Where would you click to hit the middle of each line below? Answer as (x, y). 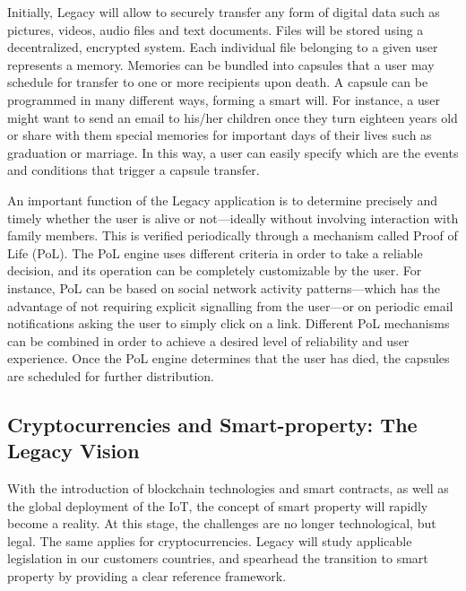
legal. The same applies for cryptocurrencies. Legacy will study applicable (210, 540)
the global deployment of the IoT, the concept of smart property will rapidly (218, 505)
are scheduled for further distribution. (111, 375)
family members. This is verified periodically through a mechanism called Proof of (233, 235)
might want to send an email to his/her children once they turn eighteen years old (233, 117)
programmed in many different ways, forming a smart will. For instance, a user (224, 99)
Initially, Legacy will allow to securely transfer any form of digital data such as (224, 12)
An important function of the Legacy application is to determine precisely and (222, 200)
